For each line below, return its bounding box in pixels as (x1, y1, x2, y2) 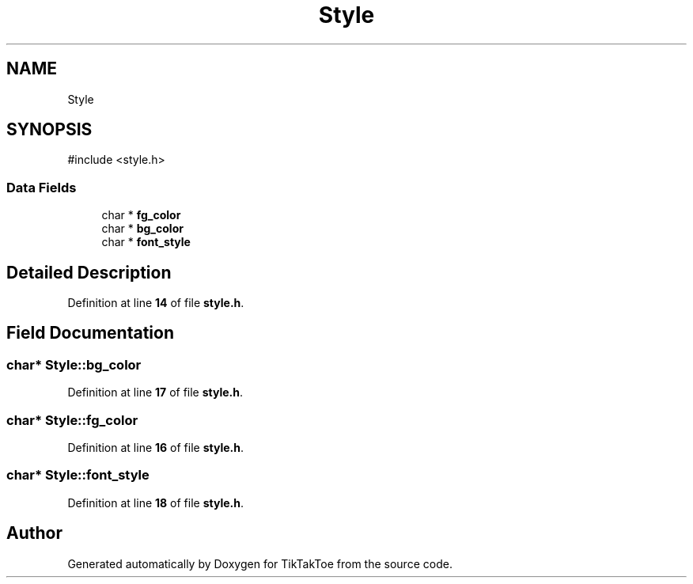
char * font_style (101, 235, 191, 249)
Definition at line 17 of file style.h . (67, 385, 244, 400)
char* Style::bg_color (6, 356, 142, 373)
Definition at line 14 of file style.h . (67, 296, 244, 310)
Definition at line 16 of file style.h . (67, 441, 244, 454)
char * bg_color (101, 222, 184, 236)
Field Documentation (6, 323, 174, 343)
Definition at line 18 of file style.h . (67, 495, 244, 510)
